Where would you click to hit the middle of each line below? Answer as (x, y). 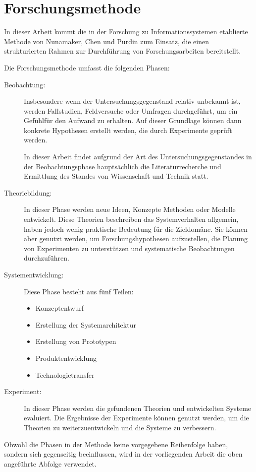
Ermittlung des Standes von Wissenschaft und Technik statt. (116, 176)
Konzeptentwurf (60, 308)
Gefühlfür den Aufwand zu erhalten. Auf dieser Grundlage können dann (133, 120)
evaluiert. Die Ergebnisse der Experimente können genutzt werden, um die (136, 418)
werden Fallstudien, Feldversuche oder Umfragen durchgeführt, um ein (131, 110)
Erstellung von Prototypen (76, 341)
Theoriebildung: (28, 192)
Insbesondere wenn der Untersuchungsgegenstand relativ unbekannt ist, (132, 101)
